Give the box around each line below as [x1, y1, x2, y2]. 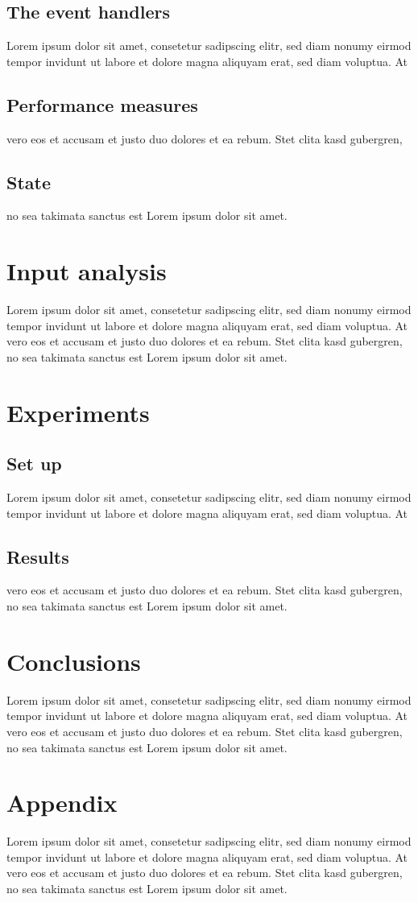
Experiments [6, 395, 150, 428]
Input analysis [6, 254, 167, 288]
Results [6, 544, 69, 569]
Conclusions [6, 644, 141, 677]
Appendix [6, 786, 118, 819]
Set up [6, 451, 62, 476]
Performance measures [6, 92, 198, 117]
